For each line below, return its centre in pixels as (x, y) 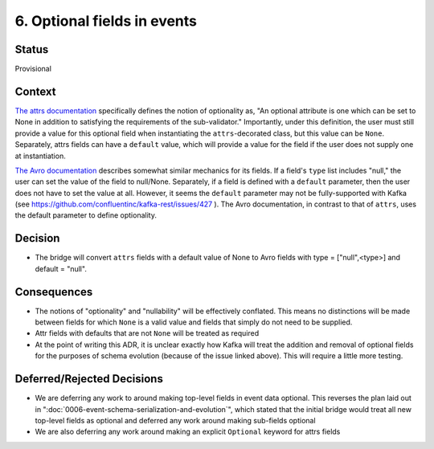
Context (35, 91)
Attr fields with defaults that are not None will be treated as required (147, 333)
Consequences (54, 292)
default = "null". (61, 268)
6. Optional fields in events (106, 21)
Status (32, 49)
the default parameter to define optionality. (86, 215)
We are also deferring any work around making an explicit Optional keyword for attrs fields (188, 432)
